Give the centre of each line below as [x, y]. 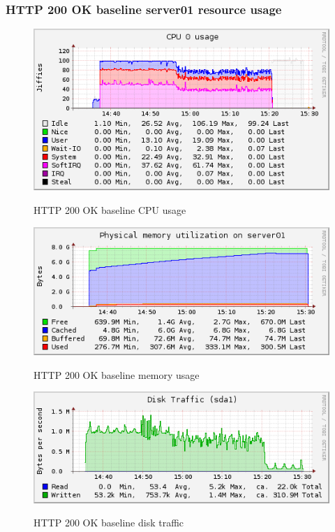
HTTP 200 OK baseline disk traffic [109, 523]
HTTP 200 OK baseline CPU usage [110, 210]
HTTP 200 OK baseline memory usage [117, 374]
